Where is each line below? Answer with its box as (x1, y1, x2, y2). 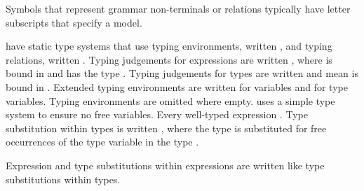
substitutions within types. (6, 171, 121, 186)
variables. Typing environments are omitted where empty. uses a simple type (6, 93, 335, 108)
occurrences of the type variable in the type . (6, 134, 199, 149)
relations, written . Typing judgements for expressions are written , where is (6, 52, 332, 66)
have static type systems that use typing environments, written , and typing (6, 38, 332, 53)
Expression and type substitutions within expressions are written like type (6, 157, 325, 172)
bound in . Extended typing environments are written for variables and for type (6, 79, 348, 94)
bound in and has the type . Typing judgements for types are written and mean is (6, 66, 358, 80)
